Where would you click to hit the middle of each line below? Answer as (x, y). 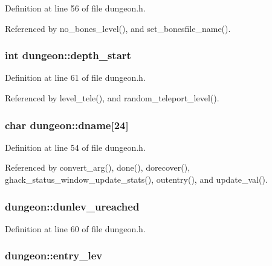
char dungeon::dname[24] (67, 125)
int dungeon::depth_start (68, 55)
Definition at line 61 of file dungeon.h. (75, 78)
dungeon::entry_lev (54, 255)
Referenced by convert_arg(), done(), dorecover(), (98, 167)
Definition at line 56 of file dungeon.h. (75, 8)
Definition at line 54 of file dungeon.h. (75, 147)
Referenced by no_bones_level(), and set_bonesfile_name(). (118, 28)
